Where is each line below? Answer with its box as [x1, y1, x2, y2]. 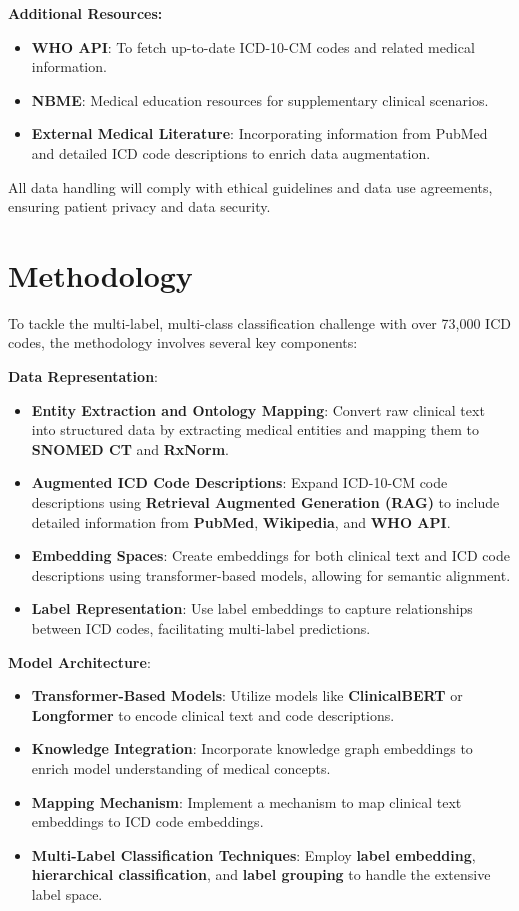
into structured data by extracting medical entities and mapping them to [31, 419, 479, 440]
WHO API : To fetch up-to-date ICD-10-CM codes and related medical [31, 36, 475, 57]
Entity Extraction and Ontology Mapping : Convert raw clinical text [31, 399, 485, 420]
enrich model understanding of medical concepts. [31, 757, 331, 778]
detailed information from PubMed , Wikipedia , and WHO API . [31, 511, 451, 532]
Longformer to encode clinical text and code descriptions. [31, 704, 395, 725]
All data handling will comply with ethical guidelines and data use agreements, [8, 176, 493, 197]
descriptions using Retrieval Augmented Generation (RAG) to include [31, 492, 500, 513]
